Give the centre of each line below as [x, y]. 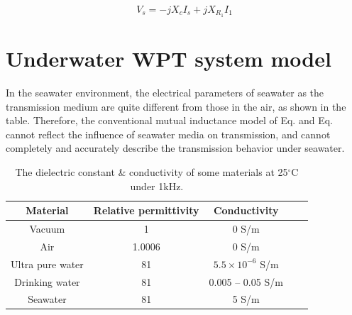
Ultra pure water [47, 264]
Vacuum [47, 228]
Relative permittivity [146, 210]
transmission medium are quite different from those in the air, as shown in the [176, 106]
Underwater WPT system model [169, 59]
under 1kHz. [157, 186]
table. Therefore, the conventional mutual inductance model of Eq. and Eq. [169, 120]
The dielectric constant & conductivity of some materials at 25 [152, 171]
